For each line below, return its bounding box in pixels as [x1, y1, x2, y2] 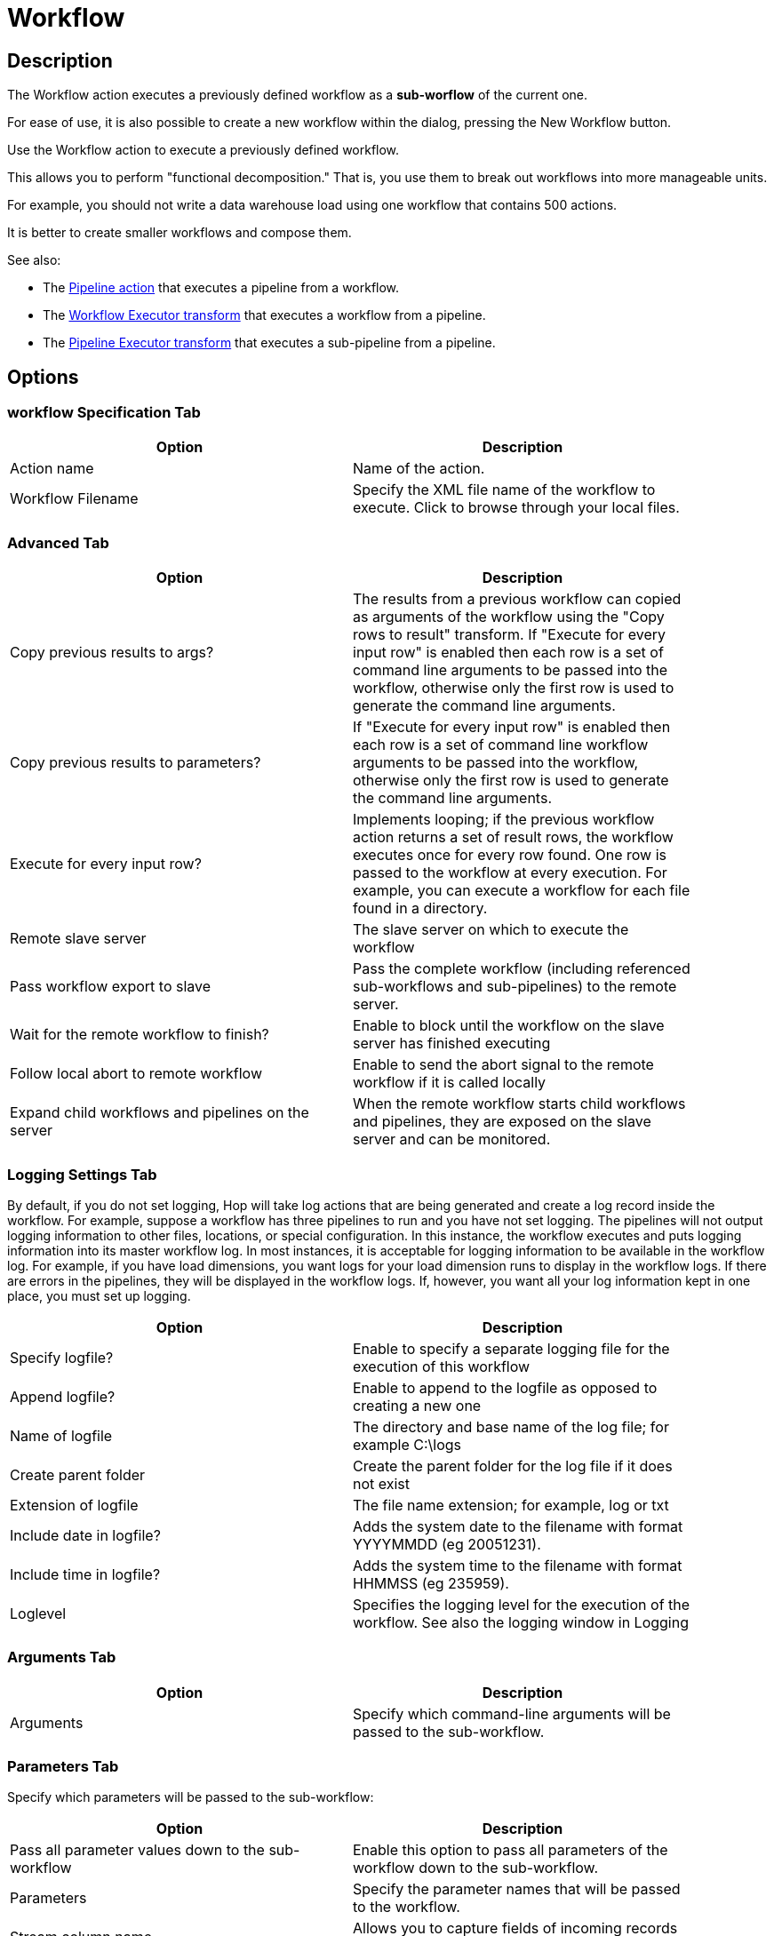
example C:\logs [353, 1435, 461, 1454]
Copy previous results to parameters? [10, 753, 261, 772]
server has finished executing [353, 1034, 551, 1053]
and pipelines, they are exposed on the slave [353, 1112, 651, 1131]
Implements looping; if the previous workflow [353, 810, 655, 829]
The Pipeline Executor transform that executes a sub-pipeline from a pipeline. [43, 335, 496, 351]
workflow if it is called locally [353, 1073, 547, 1092]
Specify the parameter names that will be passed [353, 1880, 681, 1899]
